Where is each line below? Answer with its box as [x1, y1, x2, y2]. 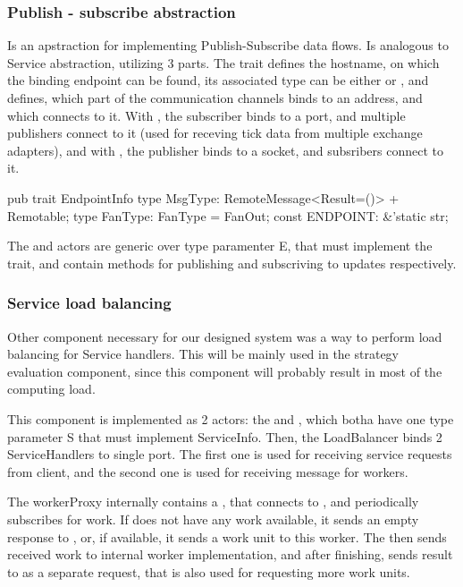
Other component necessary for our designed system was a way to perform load [7, 327, 442, 345]
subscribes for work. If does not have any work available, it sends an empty [7, 509, 419, 528]
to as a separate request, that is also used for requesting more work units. [7, 562, 410, 581]
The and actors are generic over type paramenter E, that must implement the [7, 236, 433, 255]
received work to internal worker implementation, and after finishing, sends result [7, 545, 453, 564]
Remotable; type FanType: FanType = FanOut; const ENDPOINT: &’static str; [7, 206, 449, 225]
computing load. [7, 379, 96, 398]
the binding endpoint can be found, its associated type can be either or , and [7, 71, 429, 89]
